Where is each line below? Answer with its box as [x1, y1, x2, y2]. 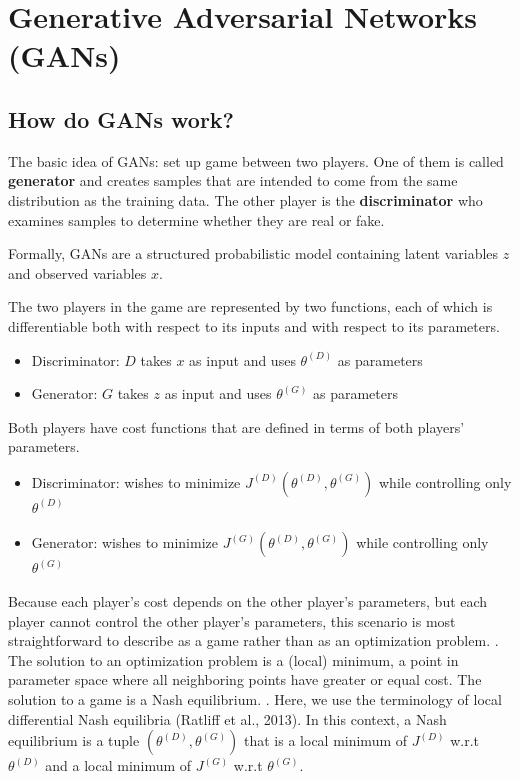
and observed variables [8, 262, 147, 283]
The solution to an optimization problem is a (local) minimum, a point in [8, 649, 459, 670]
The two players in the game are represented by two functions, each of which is [8, 296, 493, 317]
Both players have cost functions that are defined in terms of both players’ [8, 416, 465, 437]
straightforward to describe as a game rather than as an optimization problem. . [8, 630, 499, 651]
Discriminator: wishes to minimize [31, 471, 241, 492]
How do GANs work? [8, 103, 235, 134]
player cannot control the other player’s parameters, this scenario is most [8, 610, 456, 631]
